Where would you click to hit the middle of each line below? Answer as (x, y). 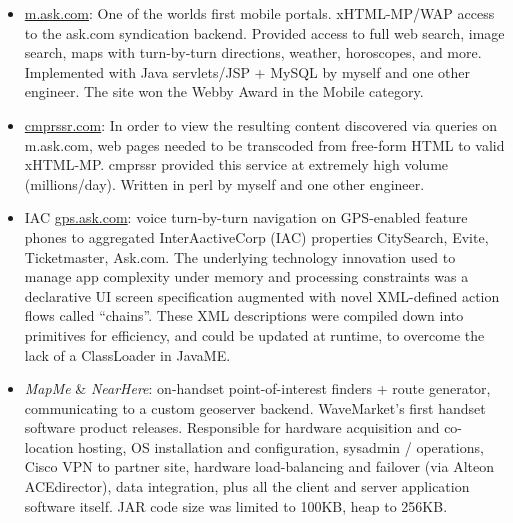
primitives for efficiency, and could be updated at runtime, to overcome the (254, 334)
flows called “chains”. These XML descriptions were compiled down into (244, 315)
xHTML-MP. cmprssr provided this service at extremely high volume (236, 164)
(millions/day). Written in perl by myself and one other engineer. (224, 183)
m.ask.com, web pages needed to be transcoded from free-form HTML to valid (264, 144)
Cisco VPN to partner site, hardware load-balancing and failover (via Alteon (259, 466)
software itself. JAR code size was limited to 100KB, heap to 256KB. (236, 505)
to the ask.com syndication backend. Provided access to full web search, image (264, 32)
